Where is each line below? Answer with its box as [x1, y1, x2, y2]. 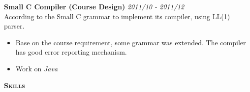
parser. [4, 21, 25, 31]
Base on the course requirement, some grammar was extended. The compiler [15, 37, 246, 47]
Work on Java [15, 63, 58, 73]
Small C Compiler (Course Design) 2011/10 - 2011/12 [4, 1, 185, 11]
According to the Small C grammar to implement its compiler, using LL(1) [4, 11, 230, 21]
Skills [4, 80, 25, 90]
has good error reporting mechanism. [15, 47, 127, 57]
